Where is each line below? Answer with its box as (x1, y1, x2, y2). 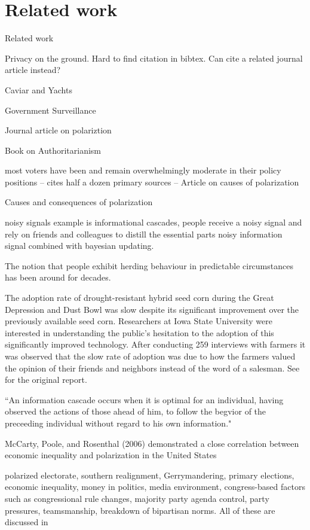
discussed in (5, 516, 48, 528)
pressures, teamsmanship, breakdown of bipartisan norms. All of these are (5, 504, 275, 516)
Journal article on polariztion (5, 124, 112, 136)
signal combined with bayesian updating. (5, 239, 154, 252)
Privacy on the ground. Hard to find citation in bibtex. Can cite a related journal (5, 51, 303, 64)
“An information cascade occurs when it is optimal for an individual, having (5, 393, 284, 406)
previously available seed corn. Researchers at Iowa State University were (5, 315, 272, 327)
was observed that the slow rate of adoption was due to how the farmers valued (5, 350, 296, 362)
